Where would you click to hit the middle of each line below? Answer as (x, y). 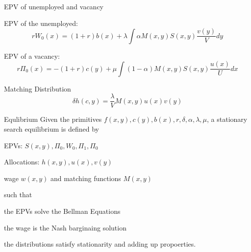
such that (18, 195)
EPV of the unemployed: (41, 23)
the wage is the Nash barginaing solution (65, 227)
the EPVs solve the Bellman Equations (62, 211)
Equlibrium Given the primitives (53, 119)
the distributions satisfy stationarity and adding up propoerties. (100, 244)
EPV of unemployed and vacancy (54, 6)
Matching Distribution (38, 88)
